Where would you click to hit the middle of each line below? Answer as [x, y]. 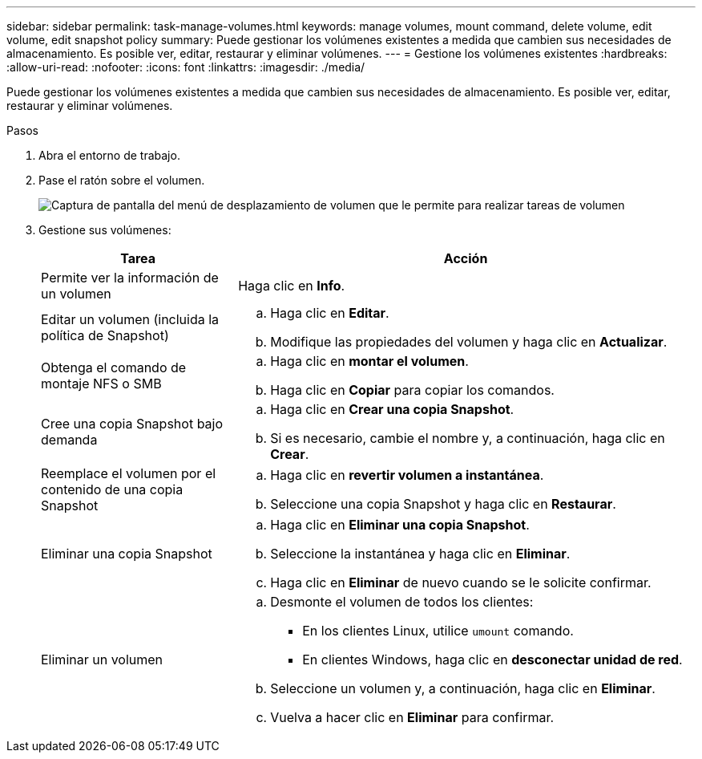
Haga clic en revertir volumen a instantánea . [407, 475]
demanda [69, 440]
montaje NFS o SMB [101, 384]
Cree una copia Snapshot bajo [132, 424]
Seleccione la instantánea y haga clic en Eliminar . [420, 554]
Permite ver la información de [130, 278]
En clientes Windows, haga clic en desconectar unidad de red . [492, 660]
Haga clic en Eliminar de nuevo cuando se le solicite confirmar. [461, 582]
